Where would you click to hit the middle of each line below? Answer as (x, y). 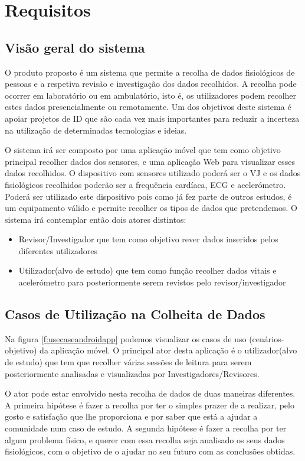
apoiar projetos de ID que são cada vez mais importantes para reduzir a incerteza (152, 118)
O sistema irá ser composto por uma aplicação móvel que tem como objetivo (143, 150)
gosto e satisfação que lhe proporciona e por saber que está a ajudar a (131, 416)
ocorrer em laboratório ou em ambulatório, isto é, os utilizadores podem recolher (151, 95)
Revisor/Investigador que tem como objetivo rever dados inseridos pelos (148, 239)
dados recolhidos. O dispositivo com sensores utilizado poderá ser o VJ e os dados (153, 173)
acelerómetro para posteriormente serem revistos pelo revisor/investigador (152, 282)
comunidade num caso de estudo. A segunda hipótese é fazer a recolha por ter (146, 428)
